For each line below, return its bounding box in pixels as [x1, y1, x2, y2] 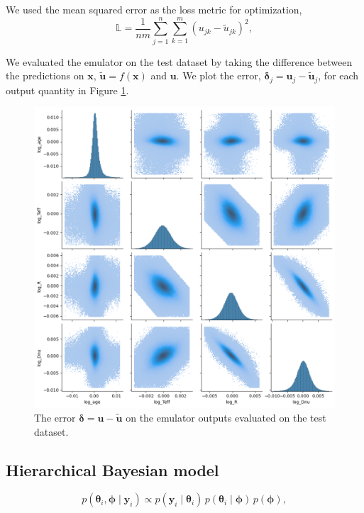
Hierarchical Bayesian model [6, 458, 219, 480]
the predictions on [6, 68, 84, 83]
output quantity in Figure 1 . [6, 82, 129, 97]
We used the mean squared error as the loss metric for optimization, [6, 2, 302, 16]
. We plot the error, [176, 68, 261, 83]
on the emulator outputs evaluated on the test [126, 410, 326, 424]
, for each [318, 68, 359, 83]
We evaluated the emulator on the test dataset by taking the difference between [6, 54, 353, 69]
